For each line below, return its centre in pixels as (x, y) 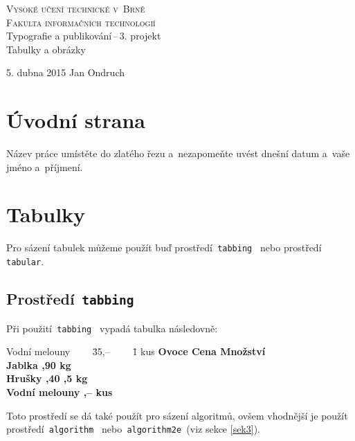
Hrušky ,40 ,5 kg (47, 378)
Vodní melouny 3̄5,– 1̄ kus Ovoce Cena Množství (136, 351)
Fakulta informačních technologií (81, 22)
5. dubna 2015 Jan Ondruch (65, 72)
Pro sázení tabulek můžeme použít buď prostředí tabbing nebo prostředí (164, 247)
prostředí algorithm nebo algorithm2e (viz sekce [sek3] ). (133, 429)
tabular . (25, 261)
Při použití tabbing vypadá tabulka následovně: (112, 328)
